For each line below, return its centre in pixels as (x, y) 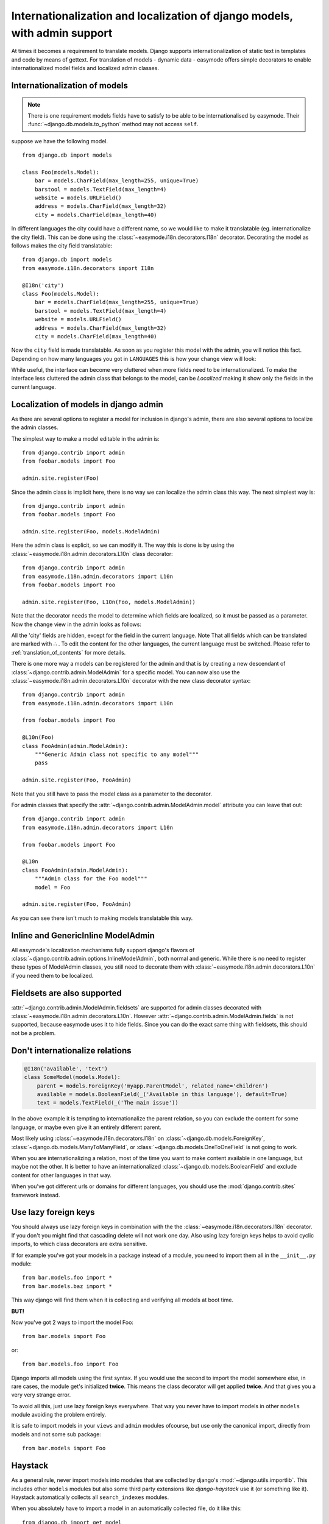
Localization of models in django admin (87, 404)
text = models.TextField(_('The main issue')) (108, 1103)
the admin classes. (35, 427)
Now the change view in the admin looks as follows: (76, 624)
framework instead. (36, 1195)
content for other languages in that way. (62, 1175)
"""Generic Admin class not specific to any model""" (117, 755)
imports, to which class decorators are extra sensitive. (79, 1244)
